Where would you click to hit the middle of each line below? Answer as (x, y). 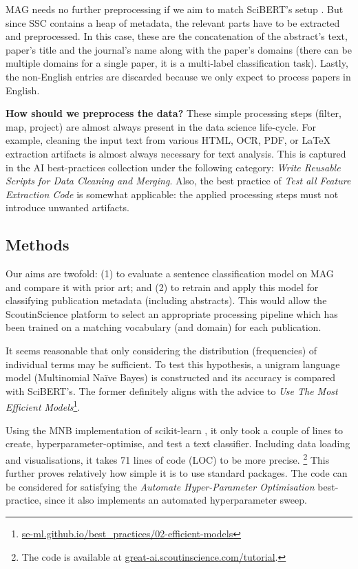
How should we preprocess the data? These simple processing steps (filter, (173, 113)
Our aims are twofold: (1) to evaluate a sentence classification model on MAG (170, 273)
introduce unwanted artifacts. (67, 207)
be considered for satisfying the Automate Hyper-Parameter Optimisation (160, 486)
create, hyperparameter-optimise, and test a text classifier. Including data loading (178, 443)
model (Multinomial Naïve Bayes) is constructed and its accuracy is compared (170, 377)
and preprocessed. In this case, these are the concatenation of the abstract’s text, (177, 36)
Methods (38, 245)
